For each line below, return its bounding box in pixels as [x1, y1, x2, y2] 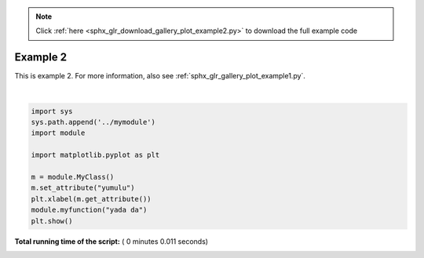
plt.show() [31, 216, 73, 225]
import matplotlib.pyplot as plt [31, 151, 160, 160]
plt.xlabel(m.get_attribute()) [31, 194, 152, 203]
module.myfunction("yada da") [31, 205, 148, 215]
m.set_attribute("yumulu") [31, 184, 135, 192]
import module [31, 129, 86, 137]
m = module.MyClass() [31, 173, 115, 182]
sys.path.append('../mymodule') [31, 118, 156, 127]
